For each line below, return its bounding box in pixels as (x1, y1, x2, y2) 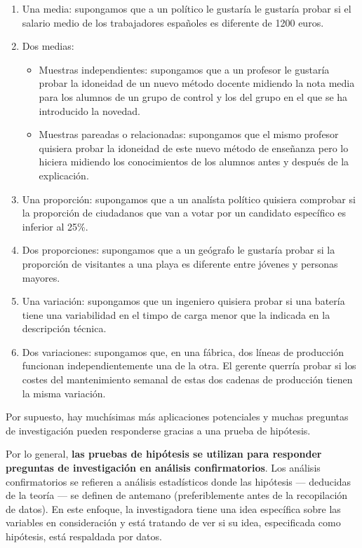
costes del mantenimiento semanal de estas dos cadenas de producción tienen (22, 372, 353, 387)
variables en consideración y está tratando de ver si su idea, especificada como (6, 515, 341, 530)
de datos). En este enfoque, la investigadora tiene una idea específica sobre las (6, 501, 341, 516)
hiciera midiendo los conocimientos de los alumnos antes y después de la (39, 154, 349, 169)
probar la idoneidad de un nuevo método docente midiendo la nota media (39, 76, 355, 90)
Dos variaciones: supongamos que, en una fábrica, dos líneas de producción (22, 344, 344, 359)
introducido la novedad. (39, 103, 140, 118)
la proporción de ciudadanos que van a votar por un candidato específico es (22, 205, 347, 220)
